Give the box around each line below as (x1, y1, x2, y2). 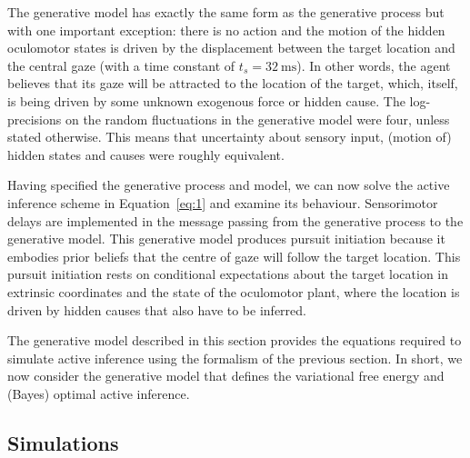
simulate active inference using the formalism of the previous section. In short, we (7, 348, 463, 367)
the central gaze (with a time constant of (7, 55, 235, 75)
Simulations (7, 428, 119, 456)
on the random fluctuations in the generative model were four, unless (65, 109, 450, 128)
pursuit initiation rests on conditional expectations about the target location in (7, 264, 449, 284)
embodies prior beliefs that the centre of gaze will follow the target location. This (7, 246, 461, 265)
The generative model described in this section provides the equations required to (7, 331, 462, 350)
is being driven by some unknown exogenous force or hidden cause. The (7, 91, 405, 110)
